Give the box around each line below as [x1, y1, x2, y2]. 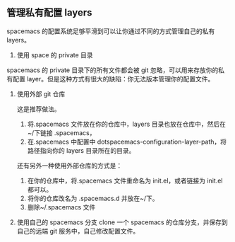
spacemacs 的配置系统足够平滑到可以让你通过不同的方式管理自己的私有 [6, 27, 215, 35]
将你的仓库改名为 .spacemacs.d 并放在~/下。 [27, 194, 159, 202]
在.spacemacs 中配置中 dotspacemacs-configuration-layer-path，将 [27, 137, 227, 146]
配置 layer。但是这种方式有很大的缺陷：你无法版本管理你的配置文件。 [12, 74, 215, 83]
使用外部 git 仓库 [16, 89, 66, 98]
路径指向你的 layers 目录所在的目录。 [27, 146, 135, 154]
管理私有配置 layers [6, 6, 92, 19]
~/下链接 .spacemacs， [27, 128, 96, 137]
